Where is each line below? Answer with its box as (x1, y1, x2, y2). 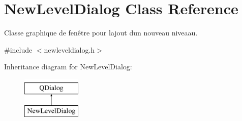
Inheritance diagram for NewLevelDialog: (4, 61, 132, 72)
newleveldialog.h (44, 44, 95, 55)
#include (4, 44, 33, 55)
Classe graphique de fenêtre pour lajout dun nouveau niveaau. (4, 27, 198, 38)
